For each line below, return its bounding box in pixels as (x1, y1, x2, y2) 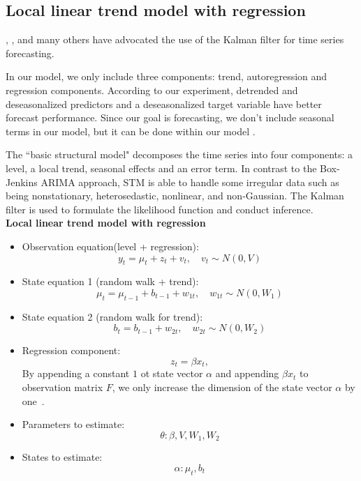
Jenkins (6, 174, 38, 189)
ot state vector (140, 366, 203, 381)
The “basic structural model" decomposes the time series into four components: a (6, 147, 353, 162)
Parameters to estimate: (22, 417, 125, 432)
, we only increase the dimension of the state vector (112, 379, 332, 394)
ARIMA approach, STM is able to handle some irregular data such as (40, 174, 339, 189)
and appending (215, 366, 279, 381)
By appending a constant (22, 366, 130, 381)
